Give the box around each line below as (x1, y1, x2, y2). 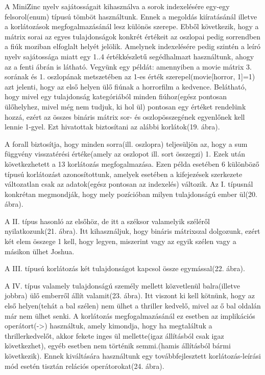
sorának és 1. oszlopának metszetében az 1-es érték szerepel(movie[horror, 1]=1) (5, 71, 255, 82)
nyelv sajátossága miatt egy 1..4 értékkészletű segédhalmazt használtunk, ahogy (5, 51, 254, 61)
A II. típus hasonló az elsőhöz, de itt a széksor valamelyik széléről (5, 215, 210, 226)
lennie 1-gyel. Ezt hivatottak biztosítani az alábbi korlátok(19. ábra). (5, 121, 220, 132)
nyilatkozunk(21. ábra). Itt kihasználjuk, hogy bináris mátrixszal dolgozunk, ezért (5, 226, 260, 236)
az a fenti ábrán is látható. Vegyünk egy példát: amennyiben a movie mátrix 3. (5, 61, 252, 72)
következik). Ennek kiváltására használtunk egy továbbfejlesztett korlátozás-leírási (5, 350, 261, 361)
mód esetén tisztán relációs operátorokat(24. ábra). (5, 360, 164, 371)
